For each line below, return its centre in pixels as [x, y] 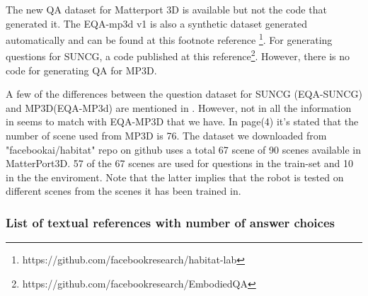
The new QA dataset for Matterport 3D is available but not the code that [166, 9]
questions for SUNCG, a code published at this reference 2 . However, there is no [178, 55]
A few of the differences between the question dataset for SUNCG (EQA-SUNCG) [184, 94]
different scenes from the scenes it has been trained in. [123, 191]
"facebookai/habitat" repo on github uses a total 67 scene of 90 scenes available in [184, 149]
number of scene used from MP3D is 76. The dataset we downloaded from [166, 136]
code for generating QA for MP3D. [81, 70]
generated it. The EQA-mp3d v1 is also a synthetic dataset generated [156, 23]
